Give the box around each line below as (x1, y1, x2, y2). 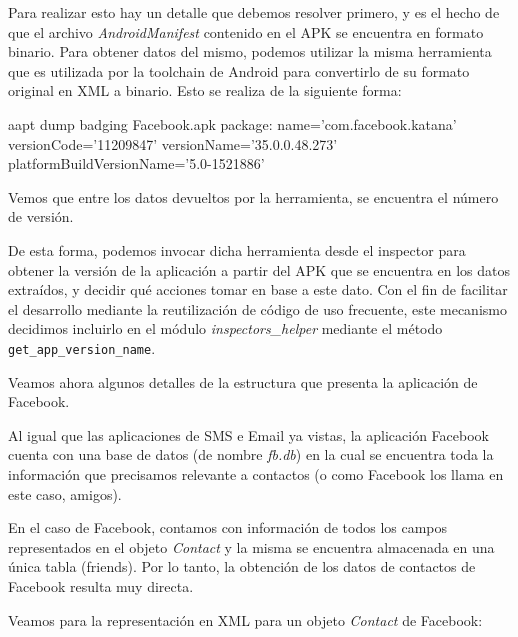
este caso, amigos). (8, 483, 122, 504)
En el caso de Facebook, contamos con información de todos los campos (8, 517, 448, 538)
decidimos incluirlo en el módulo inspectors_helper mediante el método (8, 318, 443, 339)
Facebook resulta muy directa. (8, 575, 194, 596)
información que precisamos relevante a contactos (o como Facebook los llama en (8, 463, 504, 484)
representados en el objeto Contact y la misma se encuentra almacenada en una (8, 536, 495, 557)
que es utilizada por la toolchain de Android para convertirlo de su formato (8, 60, 470, 81)
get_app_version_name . (8, 337, 156, 358)
